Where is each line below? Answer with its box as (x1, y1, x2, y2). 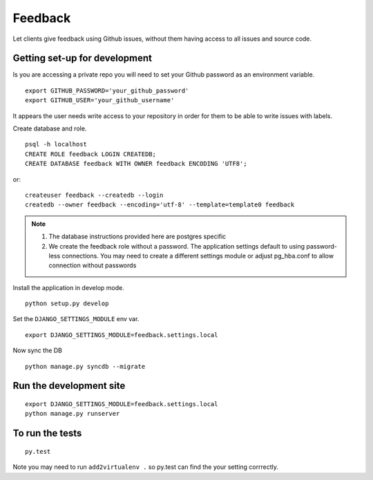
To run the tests (12, 428, 82, 439)
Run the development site (12, 380, 126, 392)
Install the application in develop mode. (12, 283, 124, 291)
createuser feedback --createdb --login (25, 191, 164, 199)
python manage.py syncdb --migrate (25, 363, 146, 370)
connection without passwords (48, 261, 137, 269)
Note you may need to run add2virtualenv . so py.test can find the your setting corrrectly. (12, 463, 279, 471)
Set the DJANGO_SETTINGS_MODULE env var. (12, 315, 140, 323)
